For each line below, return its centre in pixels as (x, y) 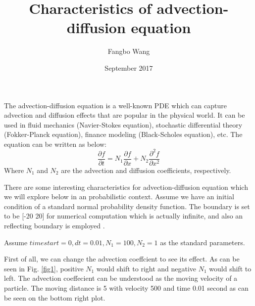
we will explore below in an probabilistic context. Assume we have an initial (119, 197)
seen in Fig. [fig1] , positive (44, 268)
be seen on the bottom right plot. (55, 297)
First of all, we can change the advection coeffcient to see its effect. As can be (122, 259)
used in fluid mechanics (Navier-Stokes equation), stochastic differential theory (123, 124)
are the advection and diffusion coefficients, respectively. (146, 170)
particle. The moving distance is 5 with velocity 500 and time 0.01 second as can (126, 287)
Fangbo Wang (129, 51)
